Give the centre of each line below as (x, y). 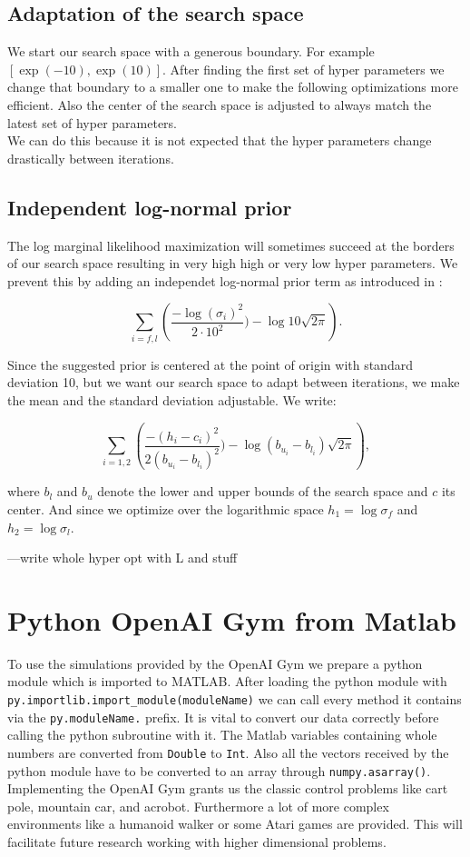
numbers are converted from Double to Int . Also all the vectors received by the (228, 752)
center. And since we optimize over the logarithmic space (166, 508)
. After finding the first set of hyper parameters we (304, 69)
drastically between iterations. (91, 158)
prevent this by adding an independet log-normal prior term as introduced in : (225, 280)
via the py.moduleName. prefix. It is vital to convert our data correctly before (223, 717)
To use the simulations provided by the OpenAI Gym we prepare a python (215, 663)
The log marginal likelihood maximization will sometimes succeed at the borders (231, 245)
